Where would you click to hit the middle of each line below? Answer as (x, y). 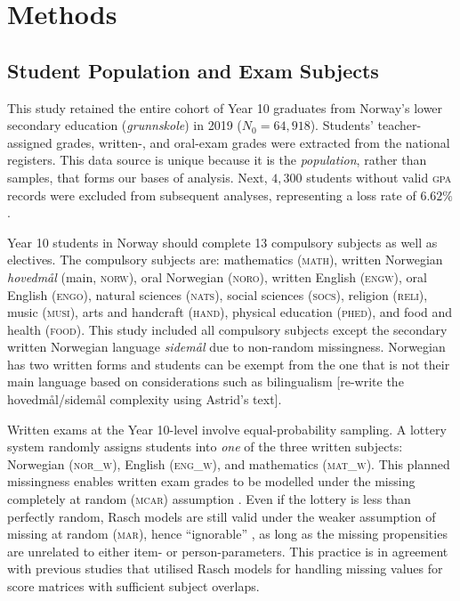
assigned (30, 142)
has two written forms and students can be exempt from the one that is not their (229, 364)
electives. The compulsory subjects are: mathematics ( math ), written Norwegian (225, 260)
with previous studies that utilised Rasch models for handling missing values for (225, 569)
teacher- (399, 125)
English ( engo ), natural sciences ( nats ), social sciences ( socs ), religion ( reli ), (218, 294)
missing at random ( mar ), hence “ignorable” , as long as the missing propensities (227, 534)
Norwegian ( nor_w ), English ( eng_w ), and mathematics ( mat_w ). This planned (229, 463)
